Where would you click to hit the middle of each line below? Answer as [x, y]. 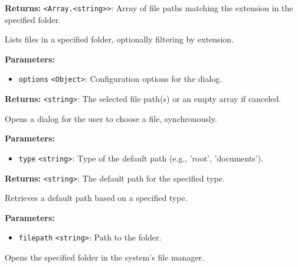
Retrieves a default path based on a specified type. [96, 198]
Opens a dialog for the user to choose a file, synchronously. [111, 118]
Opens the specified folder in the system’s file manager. [105, 257]
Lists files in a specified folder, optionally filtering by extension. [119, 39]
